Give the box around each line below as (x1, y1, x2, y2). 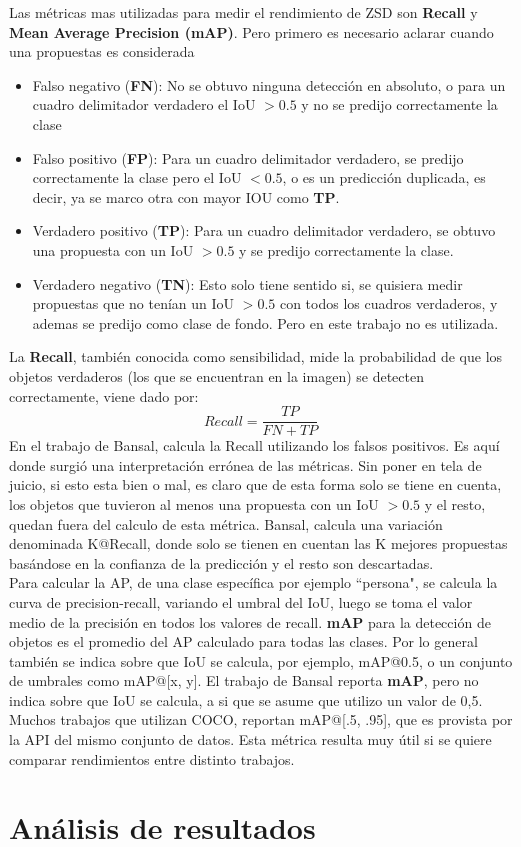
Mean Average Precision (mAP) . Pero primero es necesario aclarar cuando (9, 21, 494, 42)
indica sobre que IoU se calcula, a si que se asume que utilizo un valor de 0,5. (9, 689, 483, 710)
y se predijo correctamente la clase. (239, 239, 454, 260)
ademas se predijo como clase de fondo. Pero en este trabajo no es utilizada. (32, 312, 499, 333)
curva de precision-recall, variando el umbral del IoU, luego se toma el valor (9, 591, 473, 612)
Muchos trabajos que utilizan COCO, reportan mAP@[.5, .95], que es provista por (9, 709, 513, 730)
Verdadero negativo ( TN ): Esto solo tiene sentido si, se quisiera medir (32, 273, 463, 294)
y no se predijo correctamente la (301, 94, 498, 115)
